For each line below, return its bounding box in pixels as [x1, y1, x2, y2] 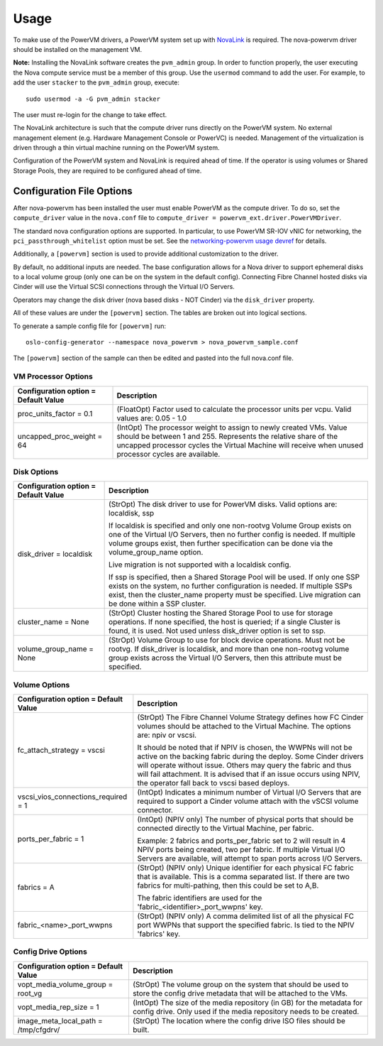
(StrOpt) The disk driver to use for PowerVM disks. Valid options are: [109, 499, 338, 509]
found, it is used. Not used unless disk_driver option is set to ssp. [109, 626, 326, 636]
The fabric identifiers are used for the [137, 893, 262, 903]
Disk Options [13, 467, 59, 476]
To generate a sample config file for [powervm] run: [13, 322, 167, 330]
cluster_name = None [17, 617, 89, 627]
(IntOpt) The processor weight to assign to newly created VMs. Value [116, 423, 348, 432]
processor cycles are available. [116, 449, 221, 459]
